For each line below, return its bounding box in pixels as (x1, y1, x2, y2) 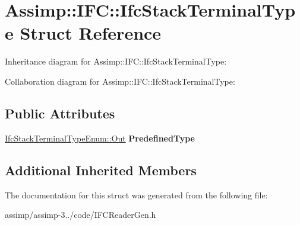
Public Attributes (5, 104, 115, 122)
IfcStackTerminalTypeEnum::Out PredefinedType (5, 131, 195, 144)
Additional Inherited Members (5, 160, 197, 179)
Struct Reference (20, 21, 162, 45)
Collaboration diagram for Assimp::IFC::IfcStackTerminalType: (5, 75, 235, 87)
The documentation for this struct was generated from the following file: (5, 188, 268, 201)
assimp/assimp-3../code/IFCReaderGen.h (5, 208, 156, 221)
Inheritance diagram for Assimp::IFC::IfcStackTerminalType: (5, 55, 227, 67)
